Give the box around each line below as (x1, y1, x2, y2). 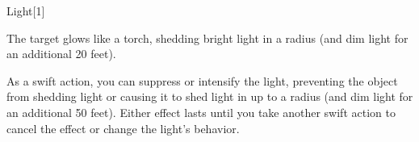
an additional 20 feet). (6, 45, 116, 62)
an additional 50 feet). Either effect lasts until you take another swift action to (6, 103, 396, 120)
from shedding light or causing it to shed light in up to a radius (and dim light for (6, 88, 413, 105)
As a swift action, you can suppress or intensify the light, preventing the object (6, 72, 398, 89)
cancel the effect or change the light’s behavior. (6, 119, 240, 136)
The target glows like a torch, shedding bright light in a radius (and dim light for (6, 29, 409, 46)
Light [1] (6, 2, 45, 19)
